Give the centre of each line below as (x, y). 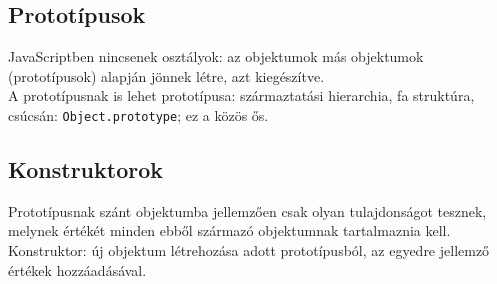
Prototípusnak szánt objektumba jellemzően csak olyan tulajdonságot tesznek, (247, 210)
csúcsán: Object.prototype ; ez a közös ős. (138, 114)
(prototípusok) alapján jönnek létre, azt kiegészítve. (166, 75)
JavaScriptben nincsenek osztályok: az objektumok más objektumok (216, 56)
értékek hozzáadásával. (77, 269)
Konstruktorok (86, 169)
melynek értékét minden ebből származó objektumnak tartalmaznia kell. (229, 230)
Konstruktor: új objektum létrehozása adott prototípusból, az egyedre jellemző (249, 250)
